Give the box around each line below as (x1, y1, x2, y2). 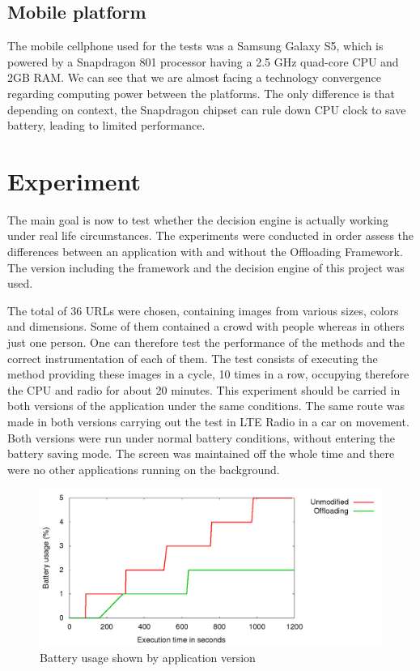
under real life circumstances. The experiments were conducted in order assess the (7, 227, 414, 244)
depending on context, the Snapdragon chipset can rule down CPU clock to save (7, 100, 406, 118)
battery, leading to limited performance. (7, 117, 206, 134)
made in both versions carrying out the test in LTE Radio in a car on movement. (7, 413, 409, 430)
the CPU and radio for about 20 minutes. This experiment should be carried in (7, 381, 401, 398)
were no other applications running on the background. (7, 460, 280, 477)
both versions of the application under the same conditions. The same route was (7, 397, 405, 414)
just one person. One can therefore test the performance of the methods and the (7, 334, 405, 351)
